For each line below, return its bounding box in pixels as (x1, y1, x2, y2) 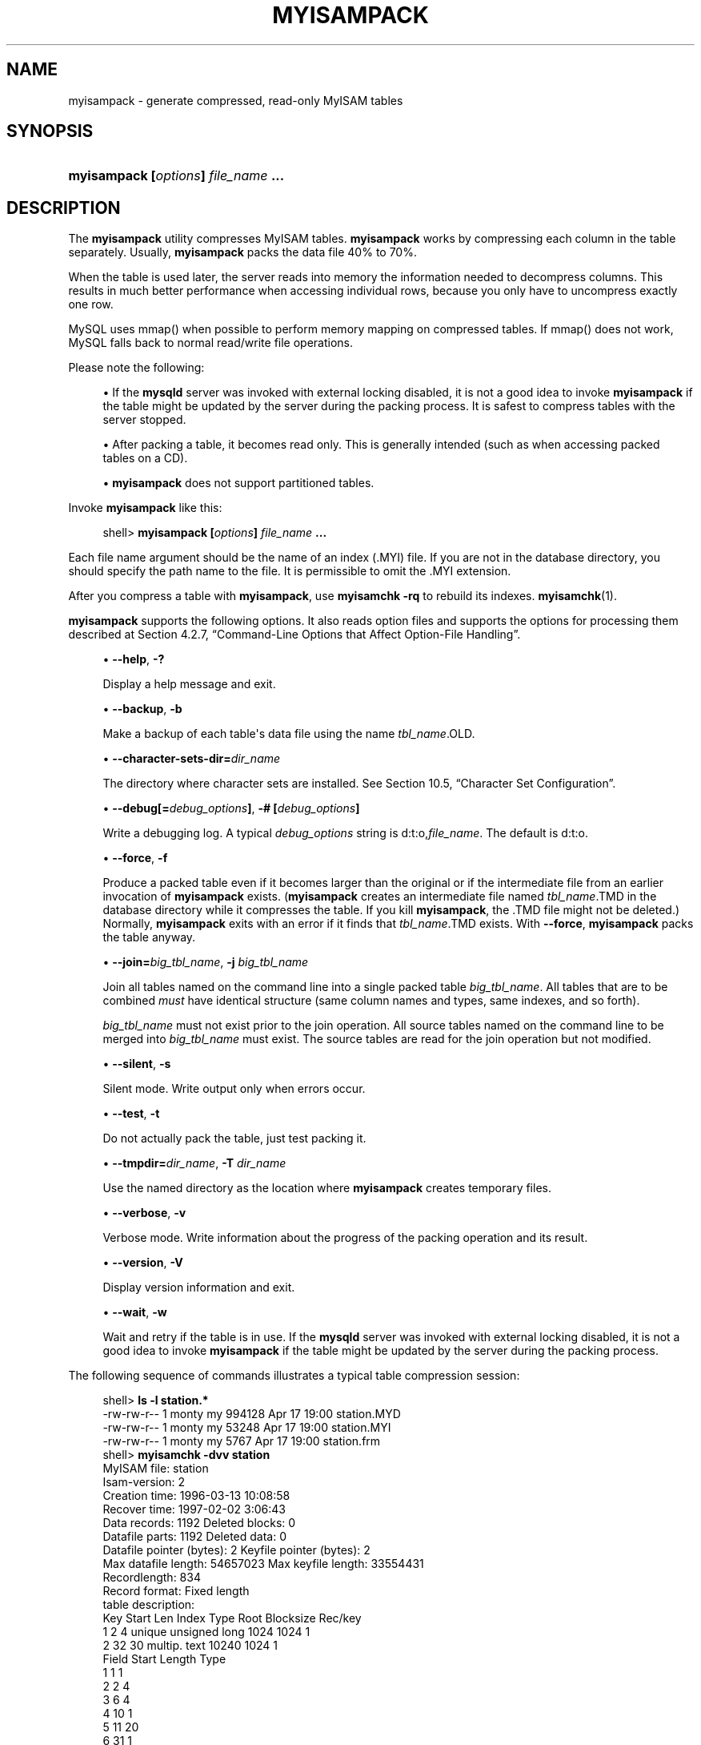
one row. (68, 297, 114, 312)
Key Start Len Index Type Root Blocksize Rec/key (102, 1611, 362, 1626)
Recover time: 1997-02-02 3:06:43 (102, 1502, 286, 1517)
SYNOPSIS (6, 121, 94, 142)
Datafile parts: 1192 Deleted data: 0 (102, 1529, 287, 1544)
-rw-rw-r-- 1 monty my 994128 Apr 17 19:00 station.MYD (102, 1407, 401, 1421)
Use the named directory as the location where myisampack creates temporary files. (102, 1181, 551, 1195)
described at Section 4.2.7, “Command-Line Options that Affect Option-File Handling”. (68, 627, 521, 642)
